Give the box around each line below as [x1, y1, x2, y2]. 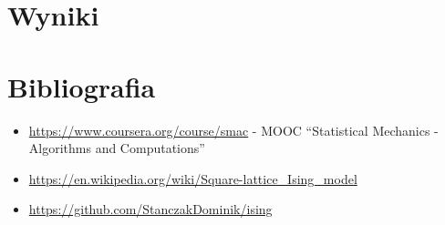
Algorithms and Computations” [28, 138, 205, 158]
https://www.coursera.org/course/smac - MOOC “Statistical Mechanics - [28, 120, 439, 139]
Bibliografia [7, 67, 156, 105]
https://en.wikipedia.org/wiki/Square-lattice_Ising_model [28, 169, 357, 188]
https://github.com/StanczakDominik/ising [28, 199, 273, 219]
